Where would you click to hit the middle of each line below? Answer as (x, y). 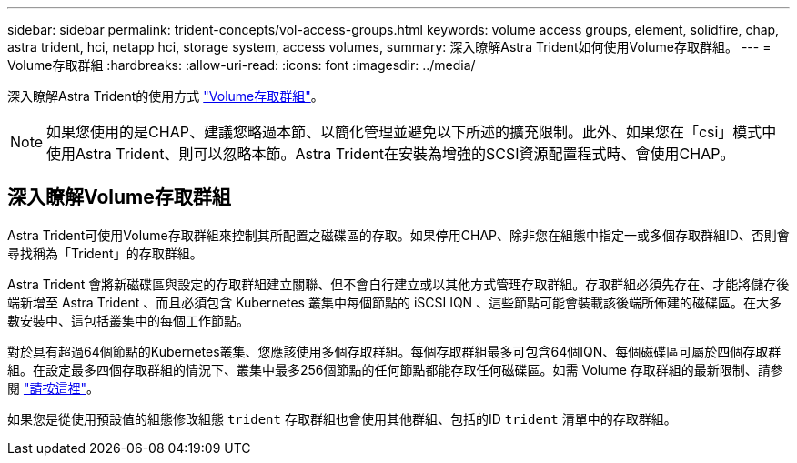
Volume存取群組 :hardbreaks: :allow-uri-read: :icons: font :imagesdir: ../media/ (242, 65)
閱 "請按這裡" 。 (53, 388)
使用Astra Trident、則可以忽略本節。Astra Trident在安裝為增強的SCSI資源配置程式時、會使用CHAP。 (391, 154)
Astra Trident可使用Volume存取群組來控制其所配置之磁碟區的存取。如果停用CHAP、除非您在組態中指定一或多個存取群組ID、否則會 (398, 235)
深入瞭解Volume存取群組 (119, 197)
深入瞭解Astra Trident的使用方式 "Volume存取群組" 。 (166, 96)
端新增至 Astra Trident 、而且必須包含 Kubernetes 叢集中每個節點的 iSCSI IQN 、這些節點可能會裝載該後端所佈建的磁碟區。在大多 (395, 302)
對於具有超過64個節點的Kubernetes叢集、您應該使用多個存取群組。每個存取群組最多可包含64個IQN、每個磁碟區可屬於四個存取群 (394, 351)
